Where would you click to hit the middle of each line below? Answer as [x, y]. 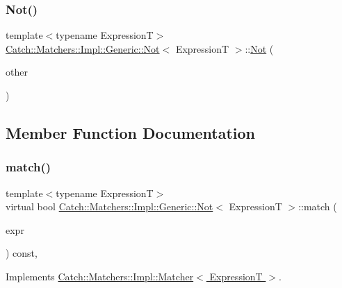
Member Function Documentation [131, 132]
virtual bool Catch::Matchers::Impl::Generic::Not [109, 206]
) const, [22, 253]
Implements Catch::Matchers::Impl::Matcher [100, 276]
